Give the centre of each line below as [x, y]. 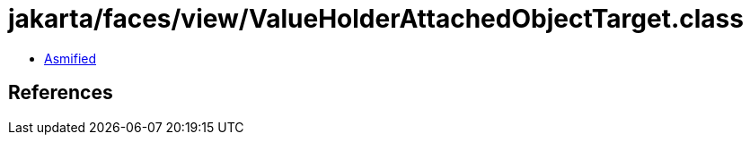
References [61, 93]
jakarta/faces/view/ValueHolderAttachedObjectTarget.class [376, 19]
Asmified [71, 58]
